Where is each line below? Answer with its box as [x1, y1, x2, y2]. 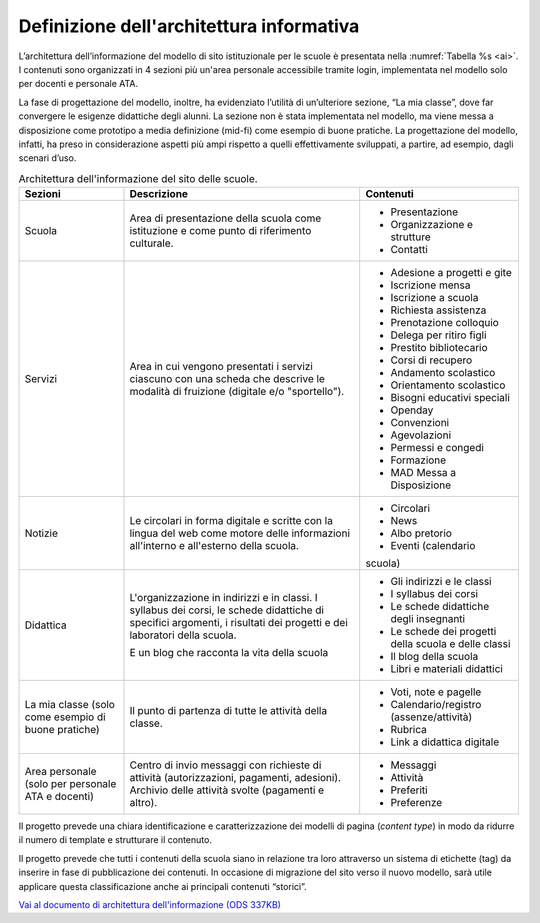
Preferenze [390, 796, 443, 810]
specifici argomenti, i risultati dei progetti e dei [129, 616, 349, 630]
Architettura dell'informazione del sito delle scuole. [18, 171, 259, 185]
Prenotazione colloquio [390, 316, 499, 330]
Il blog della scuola [390, 650, 479, 664]
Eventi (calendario [390, 539, 476, 553]
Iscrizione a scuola [390, 291, 479, 305]
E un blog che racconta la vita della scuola [129, 646, 329, 660]
